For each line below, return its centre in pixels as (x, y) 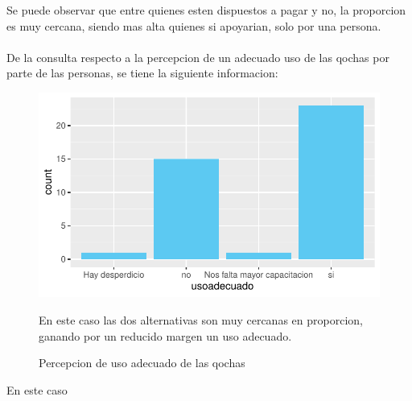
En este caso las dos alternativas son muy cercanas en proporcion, (201, 319)
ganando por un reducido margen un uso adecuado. (165, 335)
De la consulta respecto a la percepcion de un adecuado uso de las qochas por (198, 57)
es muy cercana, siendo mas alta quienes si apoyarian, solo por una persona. (194, 25)
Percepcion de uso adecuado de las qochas (142, 363)
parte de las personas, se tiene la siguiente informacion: (142, 73)
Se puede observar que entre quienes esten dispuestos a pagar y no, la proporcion (206, 10)
